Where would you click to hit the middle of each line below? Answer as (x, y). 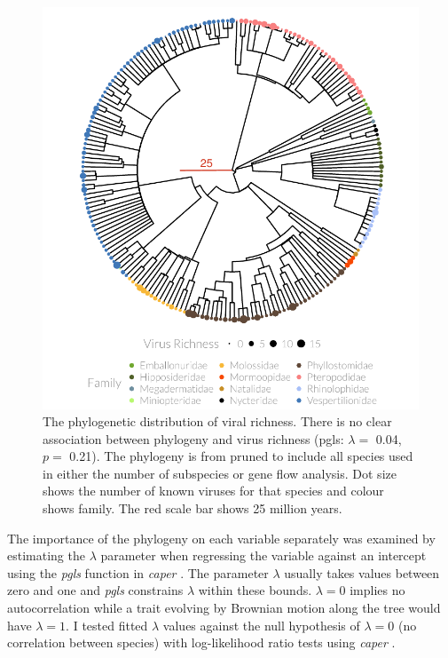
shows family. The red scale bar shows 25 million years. (193, 508)
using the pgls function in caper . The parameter (138, 572)
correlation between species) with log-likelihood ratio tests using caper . (201, 642)
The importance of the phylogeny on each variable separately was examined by (221, 538)
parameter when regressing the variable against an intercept (263, 555)
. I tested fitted (107, 625)
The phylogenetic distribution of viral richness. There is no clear (217, 421)
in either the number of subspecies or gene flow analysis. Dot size (220, 473)
